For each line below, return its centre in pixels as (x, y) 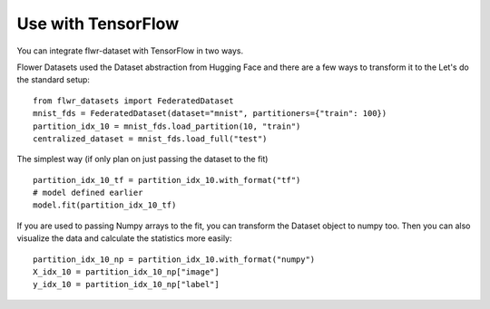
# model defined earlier (88, 193)
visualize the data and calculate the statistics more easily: (124, 238)
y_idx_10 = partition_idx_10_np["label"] (126, 285)
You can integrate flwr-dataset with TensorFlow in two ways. (130, 51)
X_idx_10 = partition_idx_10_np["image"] (126, 272)
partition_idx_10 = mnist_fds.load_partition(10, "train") (167, 126)
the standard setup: (54, 80)
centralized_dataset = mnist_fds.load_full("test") (150, 139)
